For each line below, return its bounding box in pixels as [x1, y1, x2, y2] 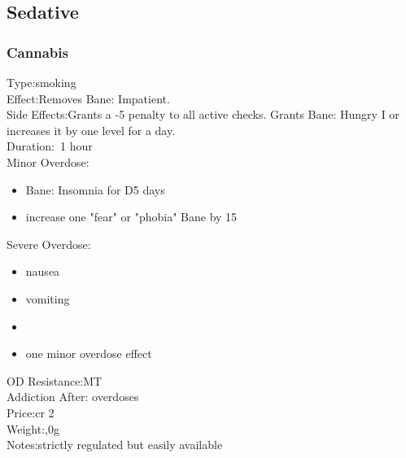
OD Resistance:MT [7, 372, 103, 389]
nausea [25, 263, 60, 280]
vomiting [25, 290, 70, 307]
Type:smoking [7, 74, 76, 90]
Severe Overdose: [7, 235, 91, 252]
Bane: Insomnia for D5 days [25, 181, 165, 198]
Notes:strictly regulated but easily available [7, 436, 223, 453]
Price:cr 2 [7, 403, 55, 421]
